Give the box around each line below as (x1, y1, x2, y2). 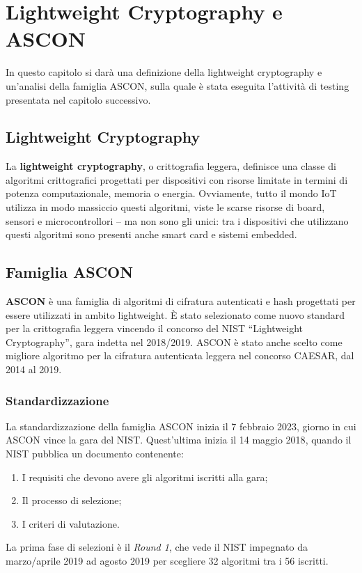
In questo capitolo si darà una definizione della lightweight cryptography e (6, 65, 322, 79)
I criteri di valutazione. (22, 516, 120, 531)
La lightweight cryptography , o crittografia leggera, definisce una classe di (6, 159, 336, 173)
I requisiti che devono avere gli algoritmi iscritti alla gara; (22, 469, 268, 484)
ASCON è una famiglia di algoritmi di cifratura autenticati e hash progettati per (6, 294, 356, 308)
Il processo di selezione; (22, 493, 122, 508)
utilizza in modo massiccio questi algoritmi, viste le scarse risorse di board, (6, 200, 325, 214)
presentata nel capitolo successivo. (6, 92, 151, 107)
